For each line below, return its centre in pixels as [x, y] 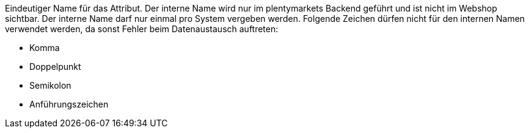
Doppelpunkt [55, 66]
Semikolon [50, 85]
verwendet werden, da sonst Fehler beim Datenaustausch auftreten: [142, 29]
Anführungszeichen [69, 104]
